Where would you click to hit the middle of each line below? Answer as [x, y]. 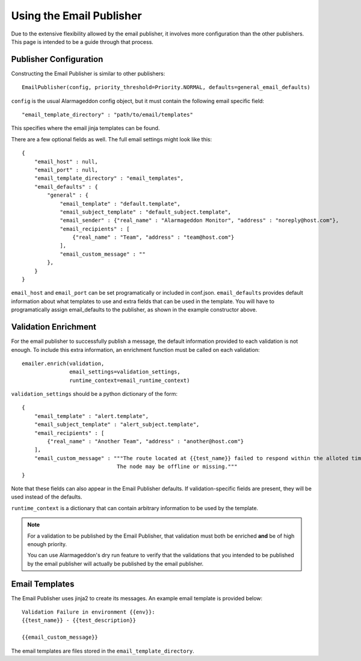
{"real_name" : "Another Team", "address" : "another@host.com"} [146, 441]
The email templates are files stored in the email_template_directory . [103, 651]
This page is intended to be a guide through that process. [82, 42]
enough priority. [47, 544]
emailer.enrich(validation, [63, 363]
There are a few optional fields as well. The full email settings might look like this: [112, 139]
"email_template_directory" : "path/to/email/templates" [108, 115]
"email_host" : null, [66, 161]
